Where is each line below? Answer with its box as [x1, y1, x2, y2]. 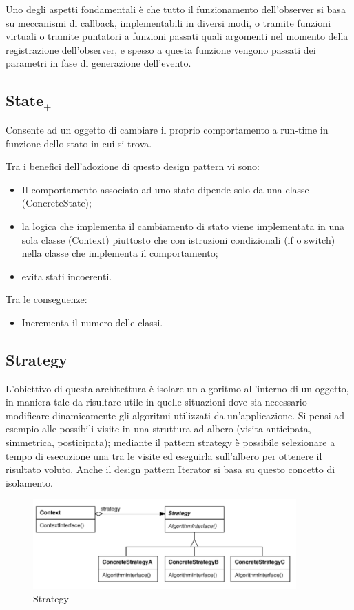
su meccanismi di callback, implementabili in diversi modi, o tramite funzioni [6, 15, 331, 30]
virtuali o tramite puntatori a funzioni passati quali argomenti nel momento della [6, 29, 348, 43]
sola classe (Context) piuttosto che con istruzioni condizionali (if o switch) [21, 232, 335, 246]
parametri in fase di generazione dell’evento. [6, 56, 191, 70]
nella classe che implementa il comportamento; [21, 246, 218, 260]
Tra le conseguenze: [6, 292, 87, 306]
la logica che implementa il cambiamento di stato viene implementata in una [21, 218, 345, 233]
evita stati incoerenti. [21, 269, 112, 283]
